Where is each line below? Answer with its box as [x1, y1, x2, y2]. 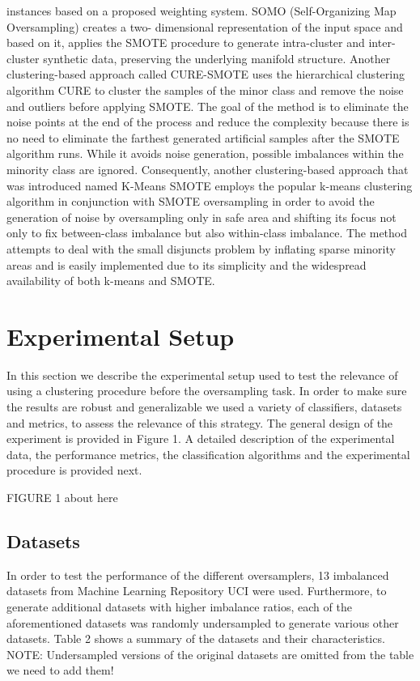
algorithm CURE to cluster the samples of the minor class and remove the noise [6, 81, 404, 98]
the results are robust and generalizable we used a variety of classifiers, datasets [6, 398, 402, 415]
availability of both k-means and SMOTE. [6, 272, 215, 289]
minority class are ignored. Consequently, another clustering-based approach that [6, 160, 409, 177]
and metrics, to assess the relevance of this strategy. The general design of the [6, 414, 393, 431]
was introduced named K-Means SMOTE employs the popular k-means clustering [6, 177, 413, 194]
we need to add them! [6, 662, 114, 679]
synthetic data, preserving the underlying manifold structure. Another [43, 49, 391, 66]
